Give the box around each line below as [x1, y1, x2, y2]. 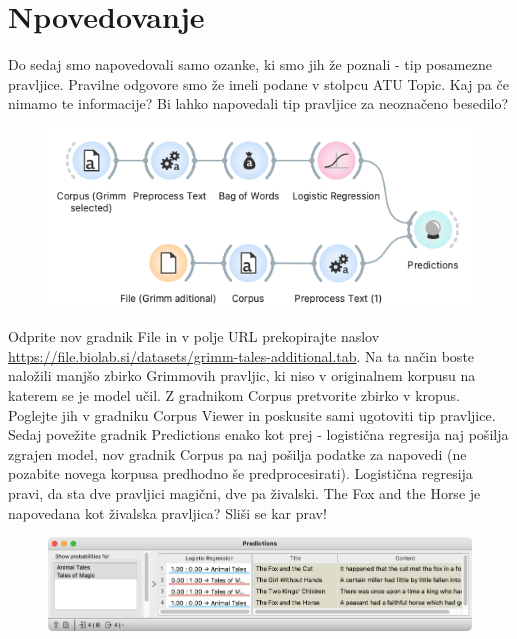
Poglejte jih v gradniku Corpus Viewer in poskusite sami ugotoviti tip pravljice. [8, 404, 496, 425]
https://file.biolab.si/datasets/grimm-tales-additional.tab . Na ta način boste [8, 345, 475, 366]
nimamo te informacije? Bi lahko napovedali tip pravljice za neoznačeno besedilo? [8, 93, 509, 114]
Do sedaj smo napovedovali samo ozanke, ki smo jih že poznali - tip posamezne [8, 54, 492, 75]
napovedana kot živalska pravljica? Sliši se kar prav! [8, 502, 327, 523]
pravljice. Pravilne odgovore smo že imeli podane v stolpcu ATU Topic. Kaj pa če [8, 73, 509, 94]
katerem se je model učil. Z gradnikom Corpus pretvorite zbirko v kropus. [8, 384, 461, 405]
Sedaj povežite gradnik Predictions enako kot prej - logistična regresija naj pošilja [8, 424, 509, 445]
